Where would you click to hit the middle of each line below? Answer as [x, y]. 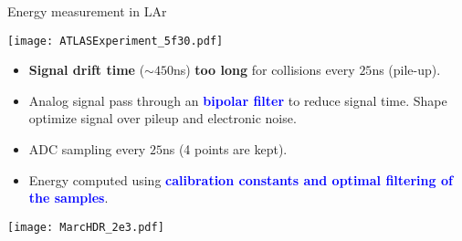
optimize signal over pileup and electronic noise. [163, 118]
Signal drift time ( [87, 70]
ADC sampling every [87, 149]
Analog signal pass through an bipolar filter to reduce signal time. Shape [238, 100]
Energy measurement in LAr [87, 11]
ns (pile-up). [406, 70]
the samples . [68, 198]
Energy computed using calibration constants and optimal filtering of [241, 179]
